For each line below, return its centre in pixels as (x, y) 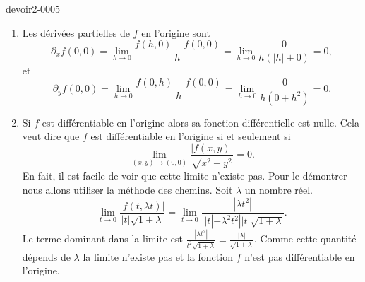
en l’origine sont (176, 32)
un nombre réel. (279, 189)
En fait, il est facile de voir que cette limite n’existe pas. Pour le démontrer (185, 176)
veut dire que (51, 136)
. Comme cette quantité (305, 239)
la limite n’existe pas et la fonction (158, 256)
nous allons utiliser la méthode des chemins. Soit (127, 189)
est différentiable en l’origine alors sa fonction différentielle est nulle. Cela (201, 122)
